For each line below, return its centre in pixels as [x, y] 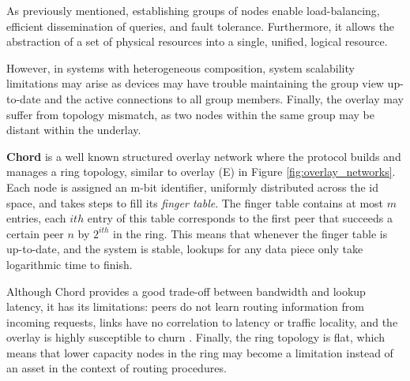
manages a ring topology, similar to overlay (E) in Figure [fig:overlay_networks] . [201, 172]
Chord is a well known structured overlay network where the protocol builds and [204, 156]
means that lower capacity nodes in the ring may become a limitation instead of [200, 352]
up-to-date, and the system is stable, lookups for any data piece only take [185, 249]
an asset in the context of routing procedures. [117, 368]
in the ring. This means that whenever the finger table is [250, 233]
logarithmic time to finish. [70, 264]
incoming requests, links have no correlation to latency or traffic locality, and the [202, 321]
